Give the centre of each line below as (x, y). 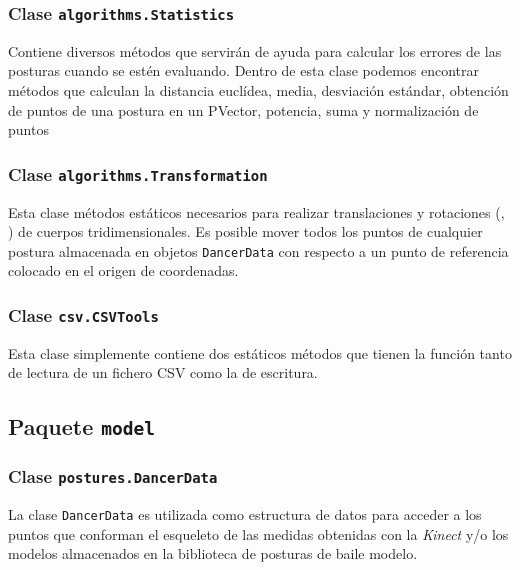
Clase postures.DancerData (113, 476)
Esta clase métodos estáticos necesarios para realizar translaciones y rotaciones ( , (256, 211)
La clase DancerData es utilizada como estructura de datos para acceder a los (245, 514)
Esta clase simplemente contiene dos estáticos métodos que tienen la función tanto (260, 352)
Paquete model (82, 426)
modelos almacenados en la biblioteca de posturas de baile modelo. (213, 553)
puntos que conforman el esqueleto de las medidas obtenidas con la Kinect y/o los (258, 533)
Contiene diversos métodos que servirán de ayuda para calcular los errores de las (255, 50)
